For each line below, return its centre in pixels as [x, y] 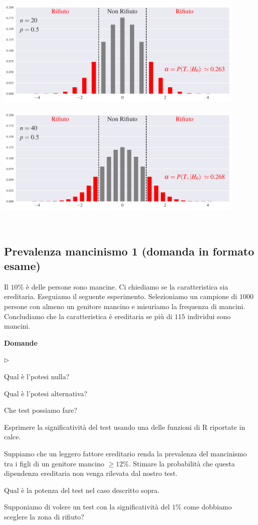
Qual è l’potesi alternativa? [46, 393]
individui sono [209, 316]
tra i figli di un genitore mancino [54, 463]
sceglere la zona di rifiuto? [44, 516]
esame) [22, 266]
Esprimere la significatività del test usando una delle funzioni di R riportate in [125, 427]
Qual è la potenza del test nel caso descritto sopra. [82, 490]
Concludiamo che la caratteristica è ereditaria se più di [88, 316]
